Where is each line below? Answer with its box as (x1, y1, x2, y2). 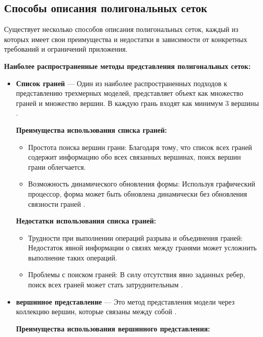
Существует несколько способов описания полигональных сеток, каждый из (4, 24, 239, 34)
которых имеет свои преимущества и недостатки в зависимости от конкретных (4, 33, 247, 44)
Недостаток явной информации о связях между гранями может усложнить (28, 242, 257, 253)
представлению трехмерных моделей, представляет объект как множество (16, 88, 243, 98)
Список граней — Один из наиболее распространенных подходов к (16, 78, 228, 88)
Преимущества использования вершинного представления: (16, 323, 210, 333)
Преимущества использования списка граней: (16, 124, 167, 135)
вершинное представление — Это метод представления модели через (16, 296, 235, 307)
